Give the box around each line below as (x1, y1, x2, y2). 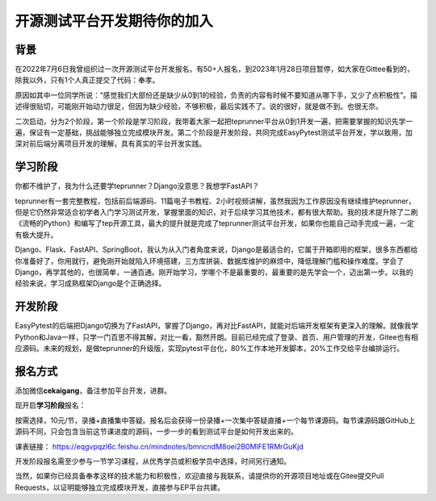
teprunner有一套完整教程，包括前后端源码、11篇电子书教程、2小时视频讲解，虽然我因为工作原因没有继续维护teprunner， (15, 196, 416, 206)
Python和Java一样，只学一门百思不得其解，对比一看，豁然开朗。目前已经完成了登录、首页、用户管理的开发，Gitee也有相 (15, 332, 419, 342)
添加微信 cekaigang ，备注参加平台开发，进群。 (15, 386, 172, 395)
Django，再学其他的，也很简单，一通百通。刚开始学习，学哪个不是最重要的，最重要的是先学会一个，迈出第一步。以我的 (15, 267, 413, 278)
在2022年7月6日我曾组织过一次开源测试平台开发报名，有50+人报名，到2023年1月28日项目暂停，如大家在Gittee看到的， (15, 65, 415, 74)
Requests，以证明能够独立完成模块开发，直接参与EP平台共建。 (15, 482, 225, 492)
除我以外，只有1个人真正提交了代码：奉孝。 (15, 75, 160, 85)
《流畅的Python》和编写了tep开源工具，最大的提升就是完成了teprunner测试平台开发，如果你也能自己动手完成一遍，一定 (15, 219, 415, 228)
